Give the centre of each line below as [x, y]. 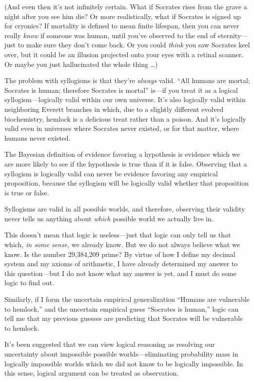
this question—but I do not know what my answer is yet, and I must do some [121, 273]
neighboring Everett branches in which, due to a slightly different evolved [114, 109]
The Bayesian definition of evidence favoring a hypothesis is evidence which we [122, 154]
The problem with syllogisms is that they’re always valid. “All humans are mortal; [127, 80]
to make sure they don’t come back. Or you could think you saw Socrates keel [134, 45]
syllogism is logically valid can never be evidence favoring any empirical [111, 173]
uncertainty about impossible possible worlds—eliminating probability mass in [121, 354]
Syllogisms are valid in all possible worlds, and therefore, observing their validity [125, 209]
